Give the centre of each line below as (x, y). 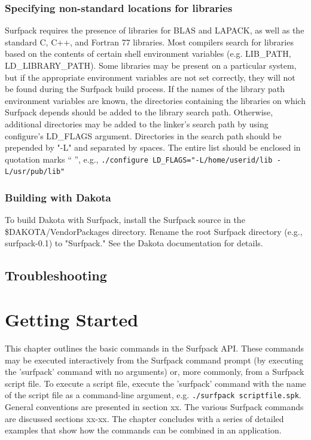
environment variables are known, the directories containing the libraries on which (155, 100)
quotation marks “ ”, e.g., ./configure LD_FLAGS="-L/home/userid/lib (139, 159)
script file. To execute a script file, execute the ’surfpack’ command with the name (155, 383)
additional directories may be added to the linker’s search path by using (137, 123)
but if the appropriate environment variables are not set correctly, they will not (150, 77)
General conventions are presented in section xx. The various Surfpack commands (154, 407)
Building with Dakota (58, 197)
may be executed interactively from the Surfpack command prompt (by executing (154, 360)
